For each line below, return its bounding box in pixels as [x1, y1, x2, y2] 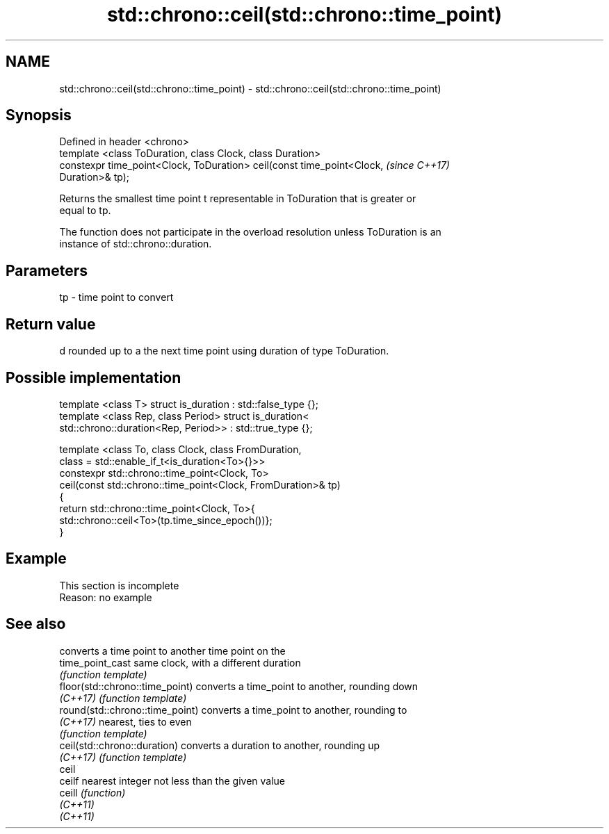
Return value [6, 315, 96, 333]
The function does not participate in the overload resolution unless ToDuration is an [59, 226, 441, 238]
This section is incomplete [59, 579, 179, 591]
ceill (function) [59, 786, 126, 799]
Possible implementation [6, 368, 181, 386]
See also [6, 615, 66, 633]
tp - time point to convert [59, 291, 174, 304]
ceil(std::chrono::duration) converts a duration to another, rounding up [59, 739, 380, 751]
